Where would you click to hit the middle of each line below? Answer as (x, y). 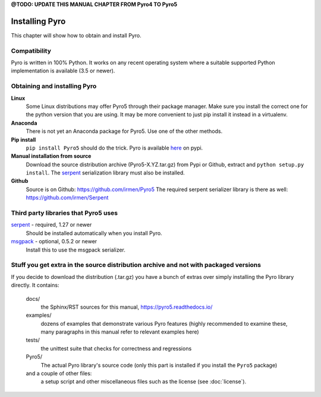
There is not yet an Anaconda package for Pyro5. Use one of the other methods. (124, 131)
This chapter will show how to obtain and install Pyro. (76, 35)
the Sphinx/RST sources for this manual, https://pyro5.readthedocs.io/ (127, 307)
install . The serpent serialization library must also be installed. (106, 173)
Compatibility (31, 50)
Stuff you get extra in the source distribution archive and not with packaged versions (136, 265)
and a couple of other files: (59, 373)
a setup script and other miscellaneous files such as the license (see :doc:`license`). (144, 382)
